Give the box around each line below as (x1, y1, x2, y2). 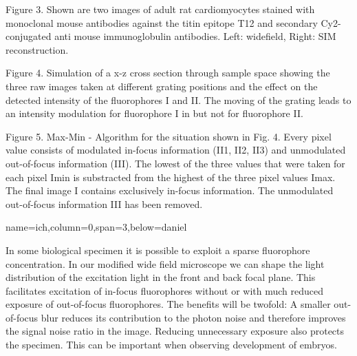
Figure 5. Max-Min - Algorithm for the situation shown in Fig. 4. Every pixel (6, 129, 332, 143)
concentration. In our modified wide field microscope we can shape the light (6, 256, 325, 271)
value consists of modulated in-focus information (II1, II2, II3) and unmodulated (6, 143, 346, 157)
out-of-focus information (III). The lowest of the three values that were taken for (6, 156, 345, 170)
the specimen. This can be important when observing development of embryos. (6, 337, 337, 352)
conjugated (6, 29, 52, 43)
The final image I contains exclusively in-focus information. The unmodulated (6, 183, 334, 198)
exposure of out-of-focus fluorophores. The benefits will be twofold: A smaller (6, 297, 331, 311)
